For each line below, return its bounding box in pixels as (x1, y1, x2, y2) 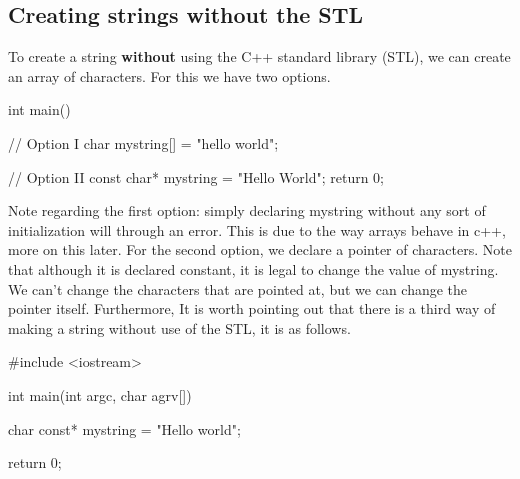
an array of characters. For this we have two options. (8, 65, 331, 86)
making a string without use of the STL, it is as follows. (8, 317, 351, 338)
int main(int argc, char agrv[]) (8, 384, 192, 405)
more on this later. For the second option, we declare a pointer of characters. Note (8, 239, 512, 260)
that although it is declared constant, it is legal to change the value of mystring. (8, 258, 499, 279)
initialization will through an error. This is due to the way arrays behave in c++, (8, 219, 506, 240)
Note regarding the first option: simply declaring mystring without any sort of (8, 200, 486, 221)
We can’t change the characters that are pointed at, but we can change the (8, 278, 468, 299)
